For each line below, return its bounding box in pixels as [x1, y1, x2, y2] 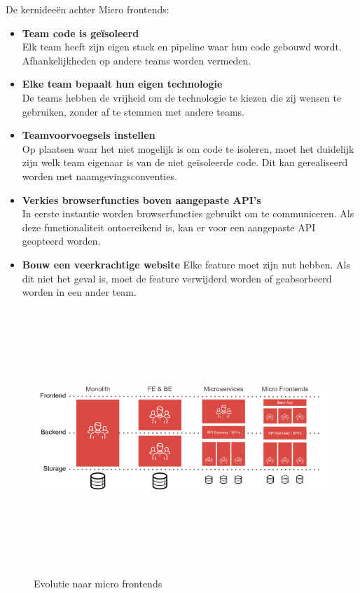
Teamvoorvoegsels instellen [22, 128, 155, 142]
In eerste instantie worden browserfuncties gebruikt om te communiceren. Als [22, 206, 354, 221]
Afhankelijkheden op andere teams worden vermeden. [22, 53, 251, 67]
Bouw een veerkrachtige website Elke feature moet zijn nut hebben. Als [22, 257, 350, 271]
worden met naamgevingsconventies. [22, 168, 177, 183]
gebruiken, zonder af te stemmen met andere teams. [22, 104, 244, 118]
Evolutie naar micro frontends [34, 576, 162, 591]
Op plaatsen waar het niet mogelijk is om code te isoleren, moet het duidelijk [22, 141, 354, 156]
